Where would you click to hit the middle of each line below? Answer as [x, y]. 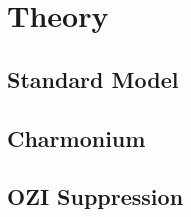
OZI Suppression [95, 196]
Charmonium [76, 137]
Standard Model [93, 78]
